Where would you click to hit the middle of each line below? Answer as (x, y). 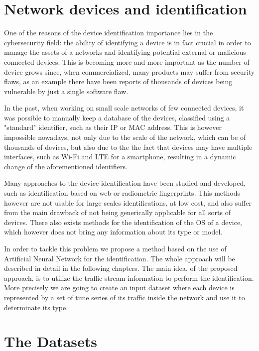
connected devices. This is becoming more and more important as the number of (127, 61)
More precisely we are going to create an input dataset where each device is (119, 288)
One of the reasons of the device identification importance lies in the (109, 33)
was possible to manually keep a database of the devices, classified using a (117, 117)
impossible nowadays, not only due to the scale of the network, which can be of (125, 137)
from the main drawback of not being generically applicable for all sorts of (117, 212)
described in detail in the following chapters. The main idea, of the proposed (121, 268)
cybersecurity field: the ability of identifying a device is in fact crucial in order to (128, 42)
